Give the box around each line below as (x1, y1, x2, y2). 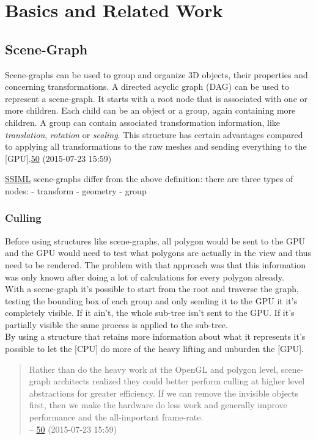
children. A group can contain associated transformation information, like (5, 116, 281, 128)
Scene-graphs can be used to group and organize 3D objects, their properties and (5, 68, 308, 81)
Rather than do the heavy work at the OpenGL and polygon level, (29, 362, 279, 375)
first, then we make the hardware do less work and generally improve (29, 398, 287, 411)
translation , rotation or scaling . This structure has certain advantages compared (5, 128, 303, 141)
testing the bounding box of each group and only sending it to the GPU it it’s (5, 294, 298, 307)
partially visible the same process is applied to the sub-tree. (5, 318, 228, 331)
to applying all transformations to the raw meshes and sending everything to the (5, 140, 307, 153)
